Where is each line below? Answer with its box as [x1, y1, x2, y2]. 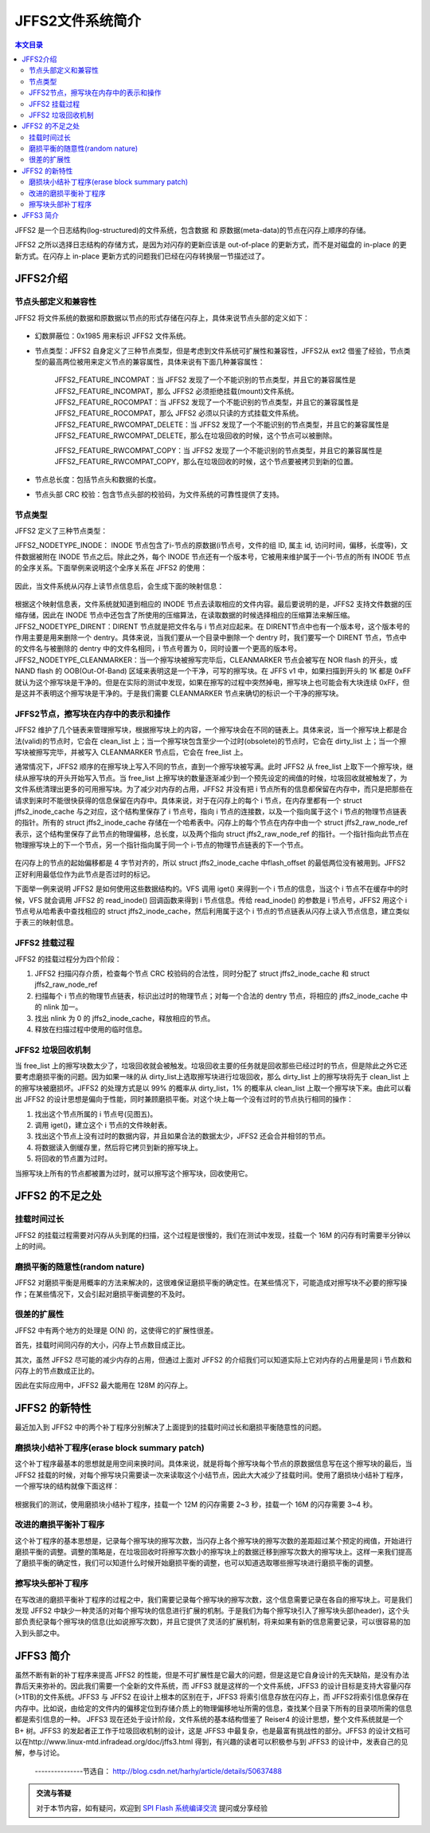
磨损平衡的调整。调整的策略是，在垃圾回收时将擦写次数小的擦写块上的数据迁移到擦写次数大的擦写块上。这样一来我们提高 [14, 1547, 412, 1557]
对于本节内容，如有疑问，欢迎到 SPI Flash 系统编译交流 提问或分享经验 [36, 1803, 268, 1812]
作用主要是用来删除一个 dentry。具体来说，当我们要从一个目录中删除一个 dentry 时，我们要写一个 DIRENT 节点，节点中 [14, 633, 407, 642]
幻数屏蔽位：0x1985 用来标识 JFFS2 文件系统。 [34, 331, 190, 341]
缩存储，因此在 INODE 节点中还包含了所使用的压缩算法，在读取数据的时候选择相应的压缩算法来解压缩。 [14, 610, 354, 620]
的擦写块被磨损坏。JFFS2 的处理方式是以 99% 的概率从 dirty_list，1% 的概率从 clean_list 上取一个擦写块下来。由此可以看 [14, 1083, 412, 1093]
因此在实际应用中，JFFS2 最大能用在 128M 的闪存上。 [14, 1381, 193, 1390]
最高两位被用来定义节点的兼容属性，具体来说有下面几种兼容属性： [48, 357, 265, 366]
